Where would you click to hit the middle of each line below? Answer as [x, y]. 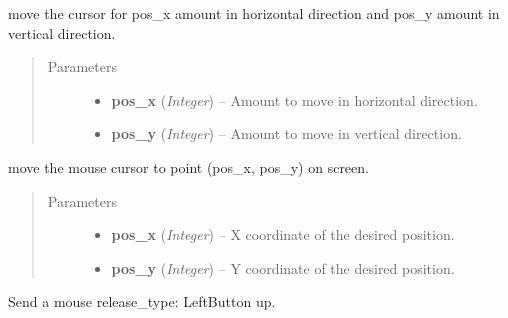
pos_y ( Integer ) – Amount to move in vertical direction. [286, 133]
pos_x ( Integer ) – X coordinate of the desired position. [283, 234]
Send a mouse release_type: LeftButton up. [142, 301]
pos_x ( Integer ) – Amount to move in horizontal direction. [294, 99]
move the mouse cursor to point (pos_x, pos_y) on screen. [188, 166]
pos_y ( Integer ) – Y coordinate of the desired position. [283, 267]
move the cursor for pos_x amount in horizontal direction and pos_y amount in [254, 13]
